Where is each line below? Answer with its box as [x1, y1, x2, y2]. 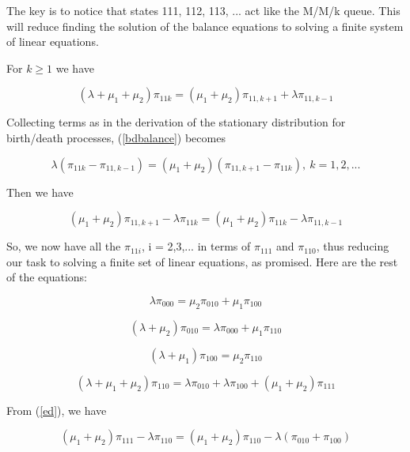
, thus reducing [316, 238, 389, 254]
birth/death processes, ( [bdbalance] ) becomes [6, 129, 226, 145]
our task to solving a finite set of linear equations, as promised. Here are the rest [6, 253, 398, 269]
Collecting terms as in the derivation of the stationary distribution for [6, 114, 346, 130]
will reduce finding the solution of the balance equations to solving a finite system [6, 17, 404, 34]
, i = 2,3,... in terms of [141, 238, 251, 254]
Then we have [6, 183, 74, 200]
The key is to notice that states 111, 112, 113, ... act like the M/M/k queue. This [6, 2, 401, 18]
